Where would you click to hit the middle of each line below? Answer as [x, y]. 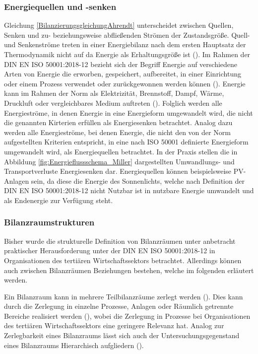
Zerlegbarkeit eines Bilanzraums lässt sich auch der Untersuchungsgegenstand [122, 335]
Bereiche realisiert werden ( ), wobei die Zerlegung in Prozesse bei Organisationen [127, 316]
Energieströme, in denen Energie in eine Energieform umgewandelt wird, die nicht [129, 112]
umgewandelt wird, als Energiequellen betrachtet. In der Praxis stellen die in [121, 151]
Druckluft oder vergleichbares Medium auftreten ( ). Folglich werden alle [113, 103]
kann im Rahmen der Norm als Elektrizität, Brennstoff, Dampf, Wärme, [114, 93]
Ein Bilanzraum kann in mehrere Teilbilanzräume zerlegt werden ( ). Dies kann [124, 296]
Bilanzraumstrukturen [49, 222]
